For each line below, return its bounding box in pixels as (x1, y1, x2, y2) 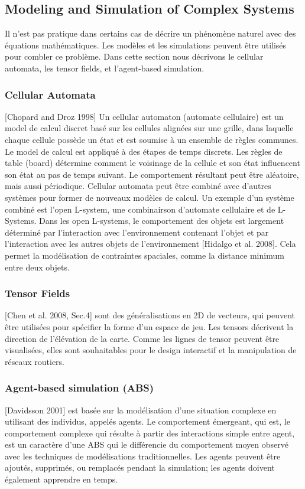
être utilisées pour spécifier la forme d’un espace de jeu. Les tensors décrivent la (5, 320, 294, 332)
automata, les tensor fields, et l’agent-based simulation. (5, 61, 205, 74)
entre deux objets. (5, 260, 70, 273)
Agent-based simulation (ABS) (5, 380, 154, 395)
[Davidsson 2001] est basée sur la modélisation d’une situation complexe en (5, 403, 277, 416)
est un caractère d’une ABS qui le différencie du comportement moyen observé (5, 438, 288, 451)
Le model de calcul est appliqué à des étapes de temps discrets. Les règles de (5, 145, 283, 157)
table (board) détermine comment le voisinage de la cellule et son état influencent (5, 157, 300, 169)
